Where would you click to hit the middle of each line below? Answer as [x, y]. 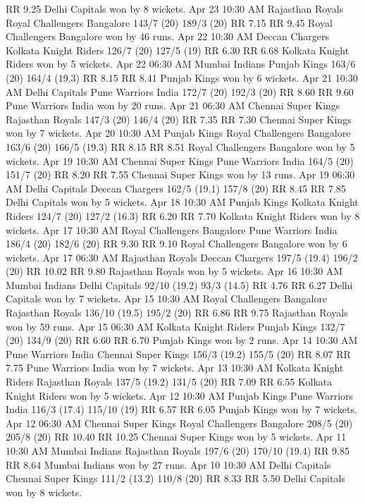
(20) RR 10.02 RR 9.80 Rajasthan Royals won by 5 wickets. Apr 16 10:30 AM [174, 271]
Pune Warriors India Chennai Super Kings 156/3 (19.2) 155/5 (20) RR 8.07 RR [178, 354]
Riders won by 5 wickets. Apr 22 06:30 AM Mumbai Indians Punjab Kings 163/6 [181, 64]
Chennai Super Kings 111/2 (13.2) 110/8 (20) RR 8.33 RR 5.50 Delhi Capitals [175, 478]
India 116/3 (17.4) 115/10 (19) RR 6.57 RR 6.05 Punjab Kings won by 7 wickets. [181, 409]
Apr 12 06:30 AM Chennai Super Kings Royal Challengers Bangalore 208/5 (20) [179, 423]
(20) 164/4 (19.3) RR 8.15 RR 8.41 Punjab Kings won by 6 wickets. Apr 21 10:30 [182, 77]
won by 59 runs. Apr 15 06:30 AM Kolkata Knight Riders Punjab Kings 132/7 [175, 326]
